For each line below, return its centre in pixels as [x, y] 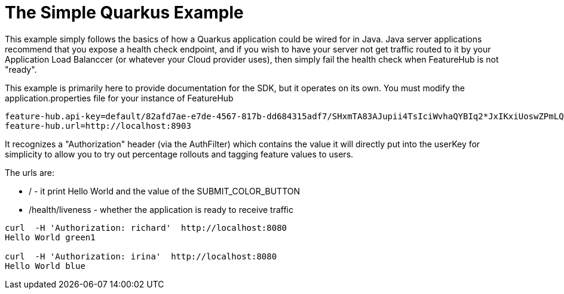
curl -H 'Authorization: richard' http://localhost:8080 [146, 228]
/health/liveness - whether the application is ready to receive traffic [161, 209]
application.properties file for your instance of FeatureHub [119, 98]
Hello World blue [45, 266]
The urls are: [30, 172]
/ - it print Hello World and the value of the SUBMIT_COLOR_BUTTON [165, 191]
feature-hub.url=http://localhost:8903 [98, 126]
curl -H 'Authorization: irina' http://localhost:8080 [141, 256]
